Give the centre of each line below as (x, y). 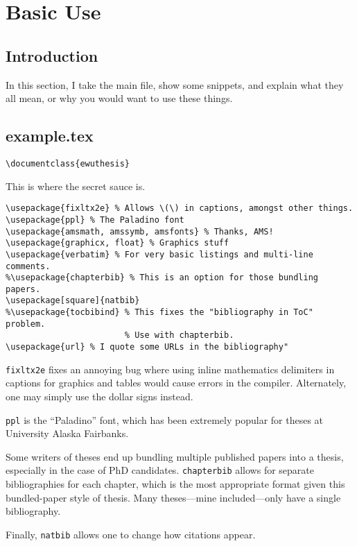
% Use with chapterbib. (179, 335)
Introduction (52, 55)
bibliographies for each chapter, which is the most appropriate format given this (175, 484)
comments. (28, 266)
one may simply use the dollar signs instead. (99, 396)
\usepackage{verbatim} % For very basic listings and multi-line (159, 254)
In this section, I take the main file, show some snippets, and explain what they (175, 84)
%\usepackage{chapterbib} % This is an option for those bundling (162, 278)
